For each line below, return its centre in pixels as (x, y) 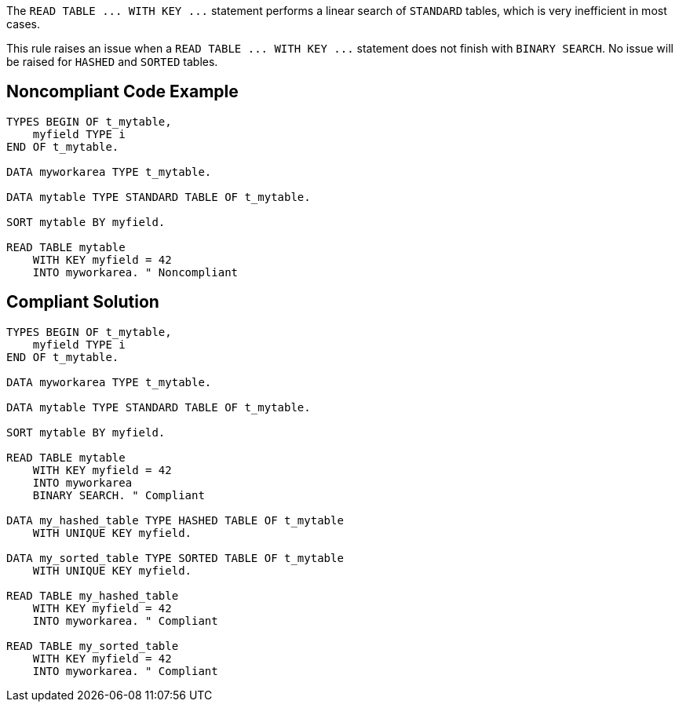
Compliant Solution (83, 302)
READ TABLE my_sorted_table (93, 646)
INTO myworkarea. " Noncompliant (135, 272)
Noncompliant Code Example (122, 92)
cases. (23, 24)
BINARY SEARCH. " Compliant (119, 495)
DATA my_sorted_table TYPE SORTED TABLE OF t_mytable (175, 558)
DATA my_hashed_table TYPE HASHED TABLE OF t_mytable (175, 520)
